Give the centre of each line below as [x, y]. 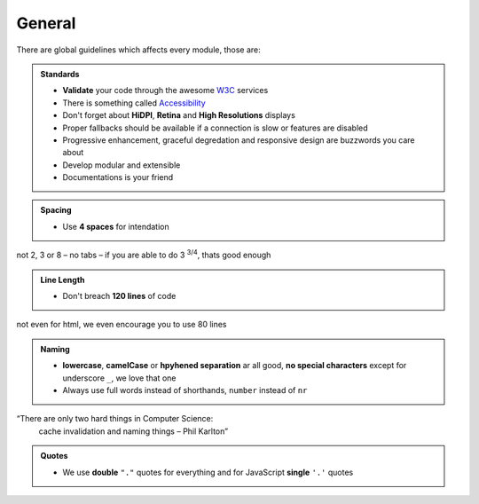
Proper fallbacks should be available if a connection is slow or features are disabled [215, 128]
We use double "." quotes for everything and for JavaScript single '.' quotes [208, 472]
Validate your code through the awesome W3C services [165, 91]
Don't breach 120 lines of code [119, 296]
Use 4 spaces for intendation [116, 226]
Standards [60, 74]
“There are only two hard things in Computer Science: [115, 419]
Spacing [56, 210]
